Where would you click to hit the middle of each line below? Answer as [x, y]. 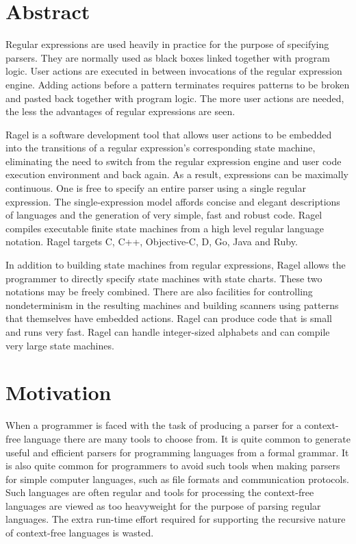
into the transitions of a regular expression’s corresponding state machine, [161, 148]
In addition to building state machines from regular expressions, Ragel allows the [176, 265]
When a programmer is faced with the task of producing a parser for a [154, 425]
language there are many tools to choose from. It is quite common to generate [187, 438]
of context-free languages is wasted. [80, 533]
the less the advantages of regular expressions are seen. [120, 111]
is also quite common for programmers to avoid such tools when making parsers [173, 466]
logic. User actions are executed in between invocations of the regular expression [174, 71]
